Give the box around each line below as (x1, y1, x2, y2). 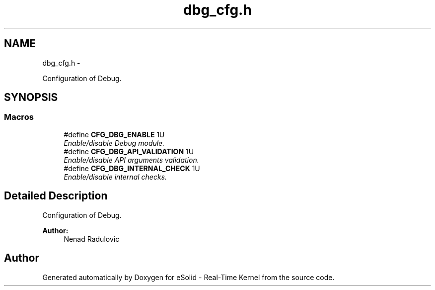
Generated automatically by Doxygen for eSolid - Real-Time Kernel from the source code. (42, 273, 335, 282)
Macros (4, 112, 34, 122)
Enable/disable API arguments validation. (64, 155, 199, 164)
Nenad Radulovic (64, 234, 120, 243)
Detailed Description (4, 190, 108, 202)
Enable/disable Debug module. (64, 138, 165, 147)
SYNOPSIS (4, 91, 58, 104)
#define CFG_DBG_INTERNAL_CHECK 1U (64, 164, 200, 173)
